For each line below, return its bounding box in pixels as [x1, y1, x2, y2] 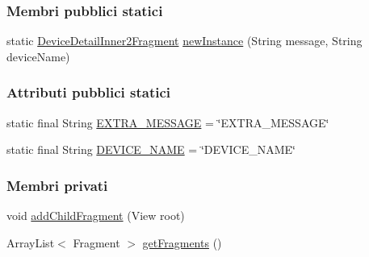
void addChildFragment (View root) [6, 207, 185, 224]
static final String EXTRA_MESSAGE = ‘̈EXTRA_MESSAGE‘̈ [6, 114, 329, 131]
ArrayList [6, 234, 55, 251]
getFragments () [142, 234, 222, 251]
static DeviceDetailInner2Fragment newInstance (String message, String [6, 32, 363, 49]
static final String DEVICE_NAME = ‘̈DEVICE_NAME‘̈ [6, 141, 296, 158]
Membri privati [6, 175, 108, 195]
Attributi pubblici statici [6, 82, 171, 102]
